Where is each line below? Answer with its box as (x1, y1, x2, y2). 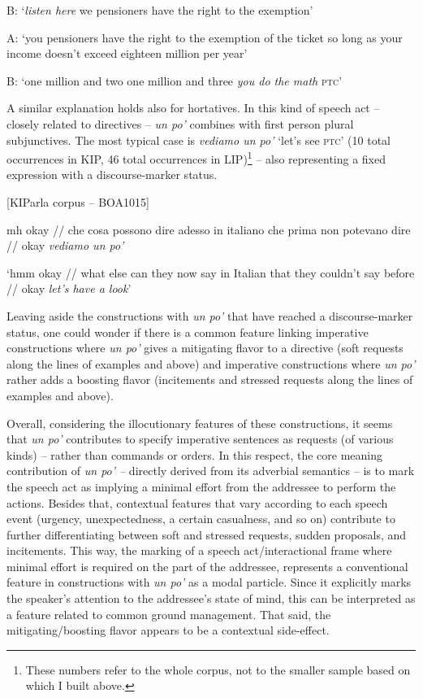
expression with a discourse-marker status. (6, 166, 218, 183)
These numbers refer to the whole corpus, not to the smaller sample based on (25, 661, 411, 678)
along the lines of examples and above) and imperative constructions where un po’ (6, 355, 416, 372)
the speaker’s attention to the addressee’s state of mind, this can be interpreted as (6, 590, 416, 607)
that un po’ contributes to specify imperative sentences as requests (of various (6, 430, 394, 447)
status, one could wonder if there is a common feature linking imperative (6, 323, 369, 340)
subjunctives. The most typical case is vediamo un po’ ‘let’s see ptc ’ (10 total (6, 131, 391, 148)
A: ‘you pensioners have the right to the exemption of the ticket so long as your (6, 28, 403, 46)
